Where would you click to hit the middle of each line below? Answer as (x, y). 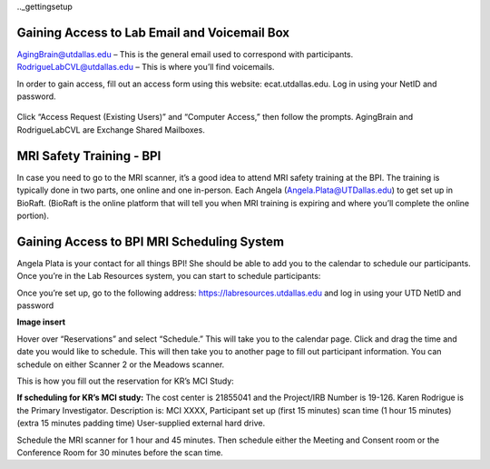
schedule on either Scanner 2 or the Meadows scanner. (121, 364)
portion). (33, 215)
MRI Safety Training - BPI (89, 156)
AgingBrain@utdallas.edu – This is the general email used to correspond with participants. (185, 54)
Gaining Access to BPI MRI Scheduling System (151, 241)
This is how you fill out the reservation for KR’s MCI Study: (126, 381)
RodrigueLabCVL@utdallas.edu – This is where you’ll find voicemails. (146, 67)
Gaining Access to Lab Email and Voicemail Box (153, 32)
